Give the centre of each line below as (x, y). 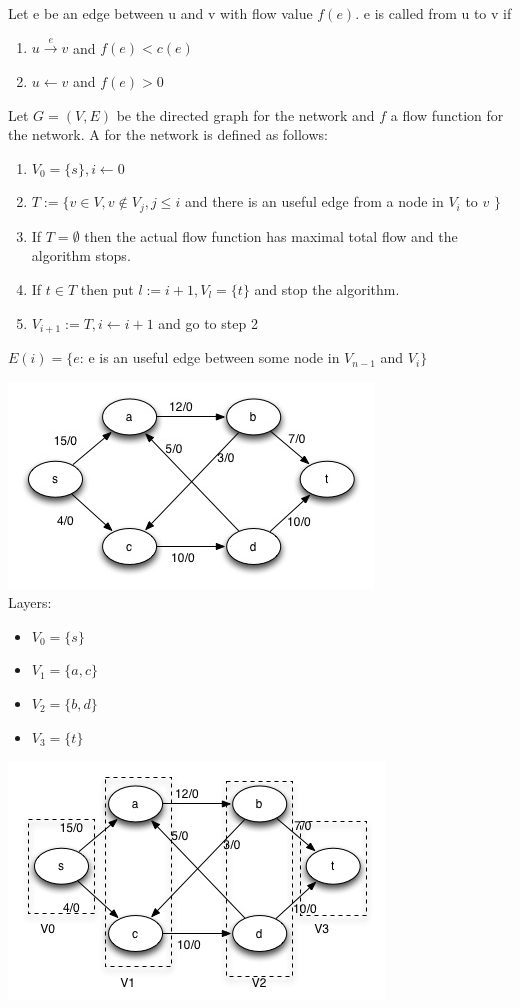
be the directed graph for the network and (245, 114)
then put (107, 289)
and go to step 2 (208, 322)
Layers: (30, 602)
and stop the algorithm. (327, 289)
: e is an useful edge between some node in (209, 357)
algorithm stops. (81, 255)
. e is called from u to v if (433, 13)
